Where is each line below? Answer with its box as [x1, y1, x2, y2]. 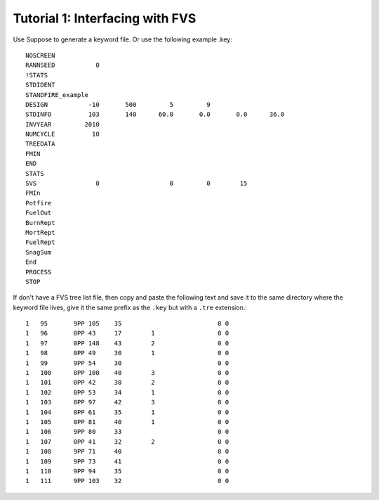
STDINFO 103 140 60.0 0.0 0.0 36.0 [25, 110, 285, 119]
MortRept [25, 229, 55, 236]
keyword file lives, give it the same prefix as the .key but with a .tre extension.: [13, 303, 247, 312]
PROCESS [25, 268, 52, 276]
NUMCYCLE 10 [25, 130, 100, 139]
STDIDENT [25, 81, 55, 89]
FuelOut [25, 209, 52, 217]
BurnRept [25, 219, 55, 226]
